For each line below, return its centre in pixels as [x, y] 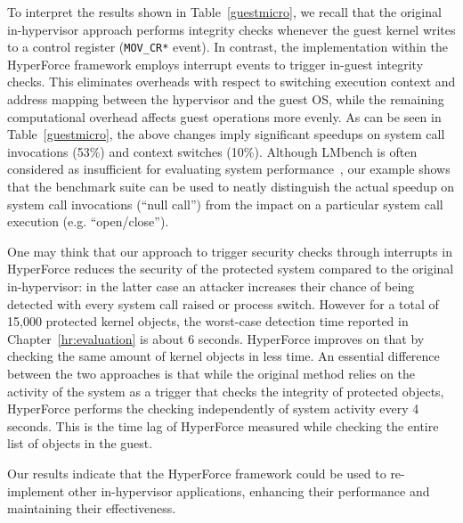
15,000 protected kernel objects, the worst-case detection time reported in [208, 321]
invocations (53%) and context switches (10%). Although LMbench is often [212, 151]
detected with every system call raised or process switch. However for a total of [223, 303]
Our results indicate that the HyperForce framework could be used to [197, 473]
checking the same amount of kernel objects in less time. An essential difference [223, 356]
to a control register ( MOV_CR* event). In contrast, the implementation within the [227, 47]
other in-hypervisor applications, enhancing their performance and [249, 490]
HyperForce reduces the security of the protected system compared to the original [231, 269]
